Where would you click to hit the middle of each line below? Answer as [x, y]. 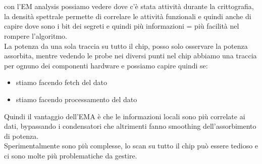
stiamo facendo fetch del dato [61, 82]
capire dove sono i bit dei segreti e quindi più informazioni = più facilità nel [122, 26]
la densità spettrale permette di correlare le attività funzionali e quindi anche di [128, 16]
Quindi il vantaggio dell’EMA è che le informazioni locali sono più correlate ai [125, 116]
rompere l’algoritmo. [36, 35]
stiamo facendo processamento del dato [76, 99]
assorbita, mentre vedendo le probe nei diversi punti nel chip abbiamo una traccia [130, 56]
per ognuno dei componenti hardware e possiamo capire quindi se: [106, 65]
